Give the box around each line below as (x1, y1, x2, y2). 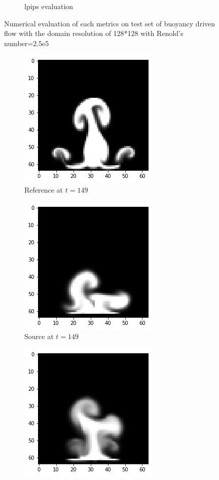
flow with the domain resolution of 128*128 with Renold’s (4, 28, 184, 39)
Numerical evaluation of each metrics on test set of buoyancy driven (4, 18, 215, 28)
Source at (24, 331, 54, 342)
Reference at (24, 184, 63, 195)
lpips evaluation (24, 1, 74, 11)
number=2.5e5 (4, 38, 49, 48)
